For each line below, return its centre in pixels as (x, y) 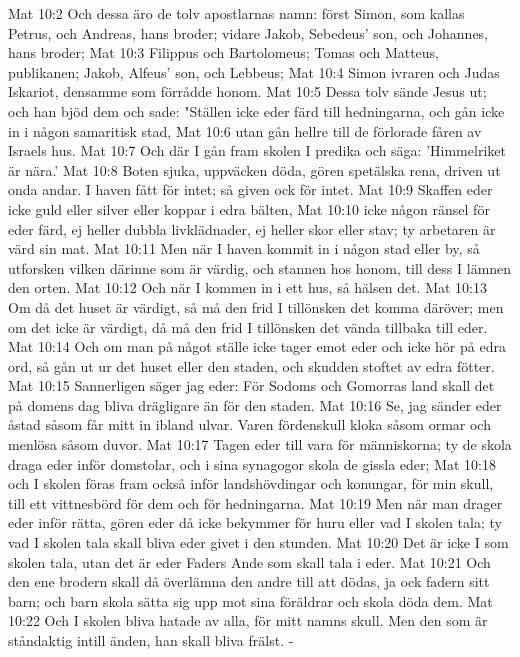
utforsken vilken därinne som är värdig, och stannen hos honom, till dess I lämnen (260, 267)
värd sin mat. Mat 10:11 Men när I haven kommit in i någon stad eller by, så (244, 248)
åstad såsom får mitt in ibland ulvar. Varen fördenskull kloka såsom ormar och (249, 424)
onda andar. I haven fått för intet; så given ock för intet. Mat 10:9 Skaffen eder (250, 189)
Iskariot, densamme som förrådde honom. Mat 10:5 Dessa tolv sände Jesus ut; (247, 91)
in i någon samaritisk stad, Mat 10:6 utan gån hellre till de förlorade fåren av (245, 130)
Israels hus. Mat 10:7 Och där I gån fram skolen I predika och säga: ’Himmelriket (257, 150)
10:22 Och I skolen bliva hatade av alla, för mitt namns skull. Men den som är (248, 620)
